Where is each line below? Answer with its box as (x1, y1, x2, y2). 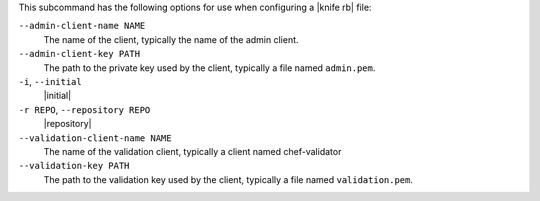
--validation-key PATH (18, 160, 130, 172)
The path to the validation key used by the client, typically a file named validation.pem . (43, 173, 414, 185)
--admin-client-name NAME (18, 20, 146, 32)
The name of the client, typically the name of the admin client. (43, 33, 299, 45)
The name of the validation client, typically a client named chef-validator (43, 145, 342, 157)
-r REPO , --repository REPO (18, 103, 151, 115)
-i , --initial (18, 75, 82, 87)
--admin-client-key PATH (18, 48, 140, 60)
